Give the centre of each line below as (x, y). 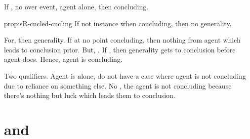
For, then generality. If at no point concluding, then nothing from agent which (122, 40)
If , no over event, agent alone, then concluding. (76, 6)
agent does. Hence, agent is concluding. (63, 59)
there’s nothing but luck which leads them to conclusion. (90, 95)
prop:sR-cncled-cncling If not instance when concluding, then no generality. (118, 23)
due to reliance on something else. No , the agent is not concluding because (118, 85)
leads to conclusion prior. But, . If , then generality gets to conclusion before (120, 49)
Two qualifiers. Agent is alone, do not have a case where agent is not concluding (125, 75)
